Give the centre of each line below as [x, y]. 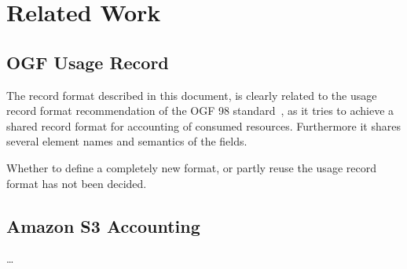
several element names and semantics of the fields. [127, 141]
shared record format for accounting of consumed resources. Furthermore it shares [203, 125]
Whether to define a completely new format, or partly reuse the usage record [191, 167]
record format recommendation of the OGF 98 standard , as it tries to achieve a [200, 111]
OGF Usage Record [88, 62]
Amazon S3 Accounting [103, 225]
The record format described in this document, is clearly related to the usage [192, 95]
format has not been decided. [77, 183]
